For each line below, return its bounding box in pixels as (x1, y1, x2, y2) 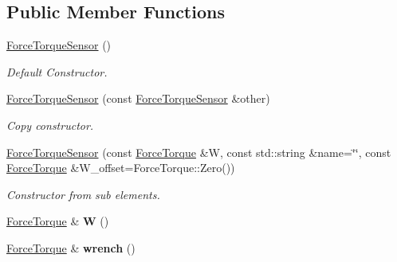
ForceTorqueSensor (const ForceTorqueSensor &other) (6, 90, 270, 107)
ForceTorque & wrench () (6, 239, 136, 256)
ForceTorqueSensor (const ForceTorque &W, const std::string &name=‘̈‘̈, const (6, 143, 391, 160)
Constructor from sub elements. (6, 186, 160, 202)
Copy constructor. (6, 116, 94, 133)
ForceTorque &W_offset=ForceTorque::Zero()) (6, 159, 235, 176)
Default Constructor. (6, 63, 108, 80)
